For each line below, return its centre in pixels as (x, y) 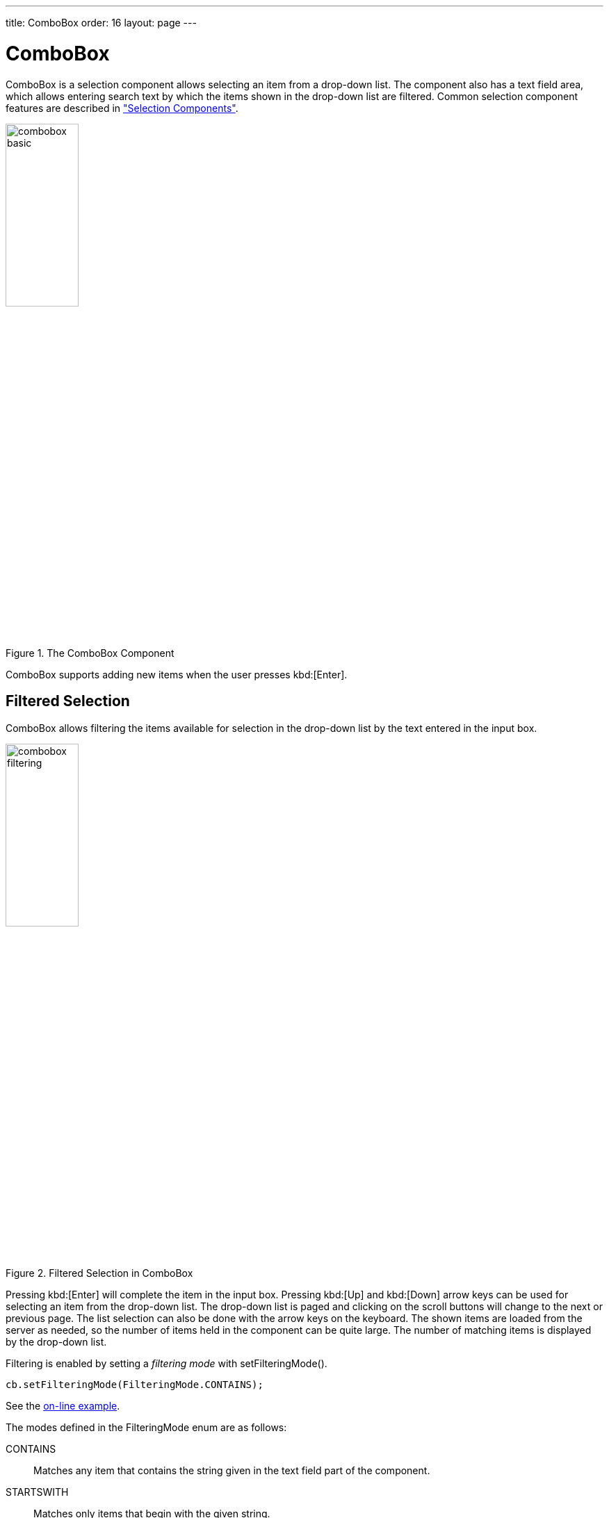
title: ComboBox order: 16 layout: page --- (101, 23)
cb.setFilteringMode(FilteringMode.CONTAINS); (135, 1384)
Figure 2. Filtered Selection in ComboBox (99, 1273)
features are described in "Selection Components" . (122, 108)
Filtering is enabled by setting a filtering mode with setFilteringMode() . (167, 1363)
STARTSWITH (37, 1492)
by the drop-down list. (56, 1341)
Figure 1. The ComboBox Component (90, 653)
